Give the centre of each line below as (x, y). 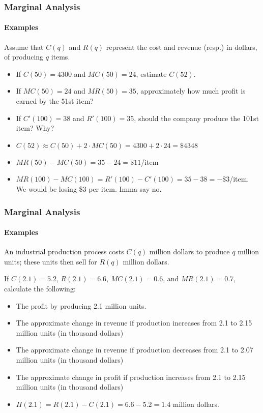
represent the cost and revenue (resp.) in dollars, (182, 47)
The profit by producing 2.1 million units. (81, 305)
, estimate (151, 73)
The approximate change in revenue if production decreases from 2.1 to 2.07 (135, 350)
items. (61, 57)
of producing (24, 57)
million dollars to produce (189, 252)
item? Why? (35, 128)
